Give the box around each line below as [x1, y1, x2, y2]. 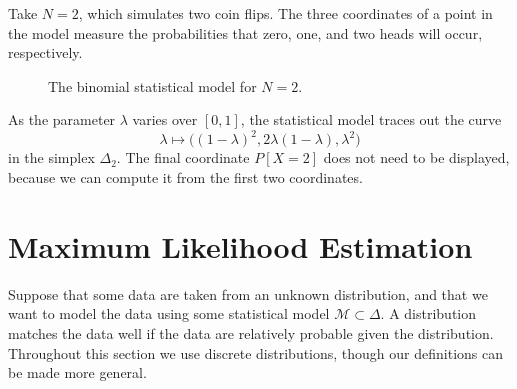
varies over [132, 109, 198, 130]
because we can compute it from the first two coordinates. [8, 167, 363, 188]
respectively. [8, 42, 83, 63]
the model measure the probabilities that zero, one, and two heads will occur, [8, 22, 483, 43]
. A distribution [380, 303, 477, 324]
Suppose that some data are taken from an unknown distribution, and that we [8, 283, 488, 304]
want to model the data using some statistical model [8, 303, 330, 324]
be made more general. [8, 362, 147, 383]
